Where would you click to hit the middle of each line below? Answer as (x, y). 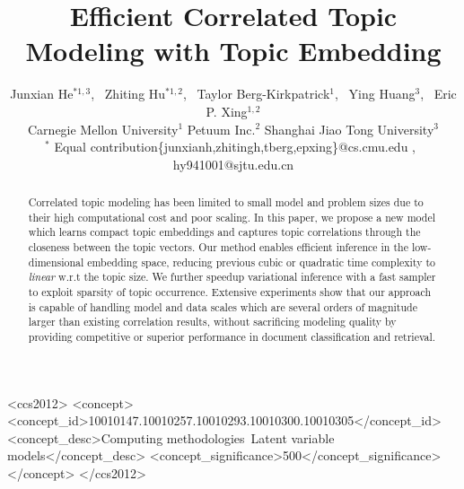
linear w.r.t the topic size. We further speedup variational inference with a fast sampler (232, 277)
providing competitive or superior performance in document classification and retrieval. (232, 336)
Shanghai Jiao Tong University (349, 129)
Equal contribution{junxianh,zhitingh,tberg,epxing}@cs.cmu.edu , (235, 147)
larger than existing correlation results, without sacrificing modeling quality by (212, 322)
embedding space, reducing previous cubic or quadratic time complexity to (261, 262)
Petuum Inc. (221, 129)
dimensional (56, 262)
